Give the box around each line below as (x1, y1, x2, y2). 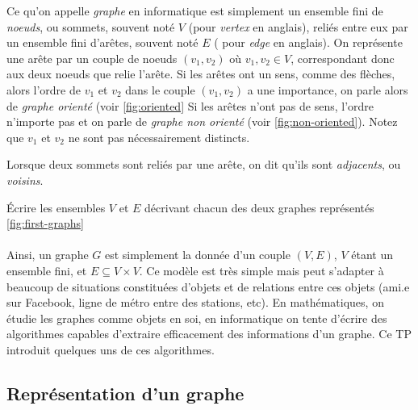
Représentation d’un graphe (6, 380, 245, 405)
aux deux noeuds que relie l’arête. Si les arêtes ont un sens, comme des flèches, (6, 65, 395, 82)
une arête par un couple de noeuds (6, 49, 178, 66)
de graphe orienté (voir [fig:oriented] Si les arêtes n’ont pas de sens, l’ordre (6, 97, 374, 114)
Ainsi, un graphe (6, 246, 89, 263)
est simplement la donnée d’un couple (104, 246, 291, 263)
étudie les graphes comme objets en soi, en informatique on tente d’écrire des (6, 309, 387, 326)
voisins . (6, 171, 44, 188)
